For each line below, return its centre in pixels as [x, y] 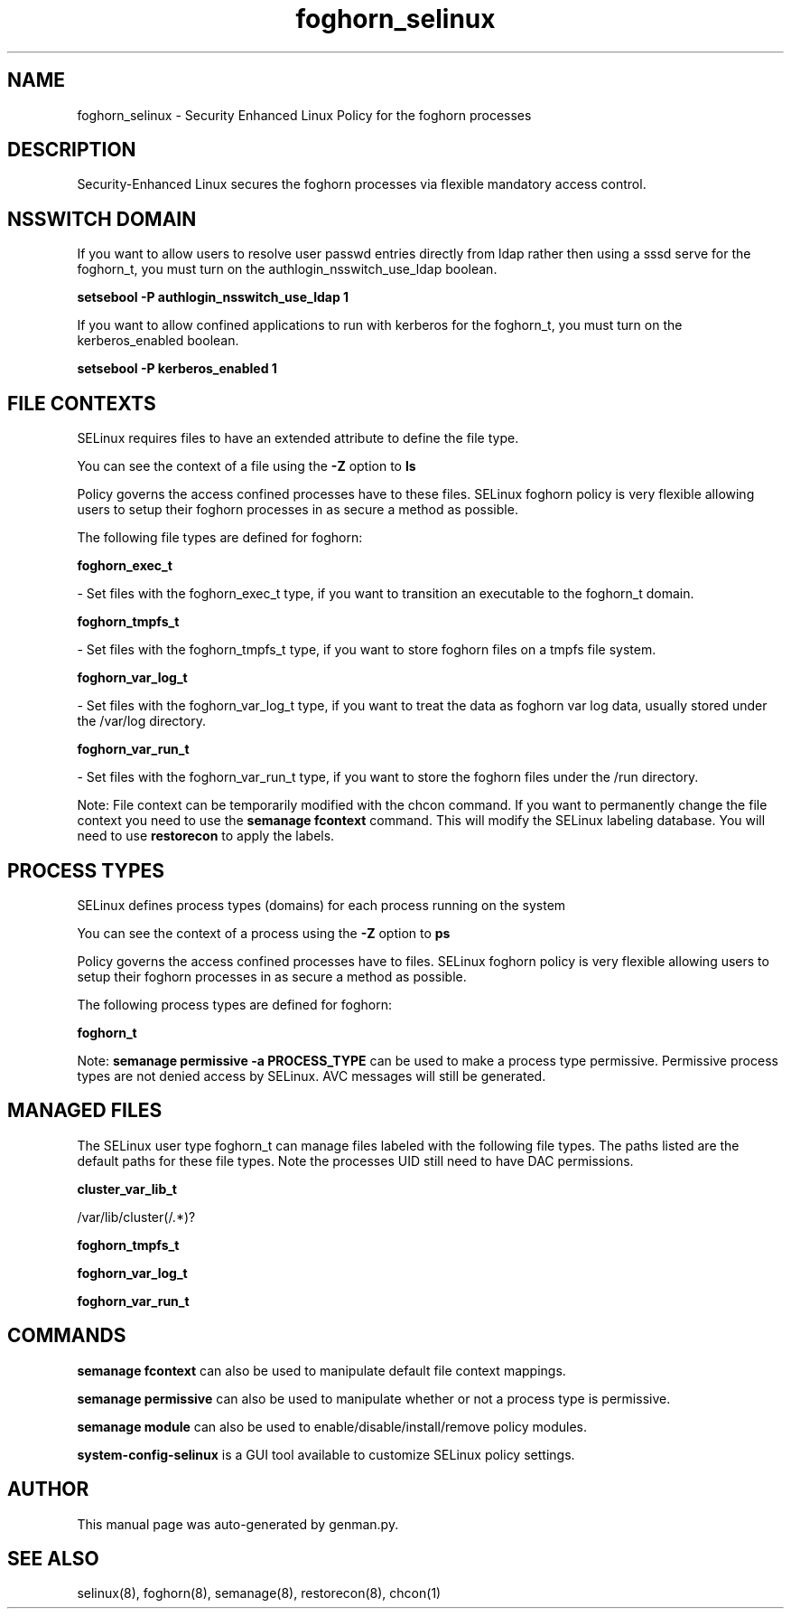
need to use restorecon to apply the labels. [206, 836]
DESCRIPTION [72, 150]
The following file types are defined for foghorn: [220, 538]
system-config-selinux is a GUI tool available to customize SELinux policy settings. [326, 1454]
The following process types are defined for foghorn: [235, 1004]
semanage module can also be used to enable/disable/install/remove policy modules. [332, 1426]
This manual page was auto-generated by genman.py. [238, 1524]
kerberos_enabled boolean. [158, 341]
